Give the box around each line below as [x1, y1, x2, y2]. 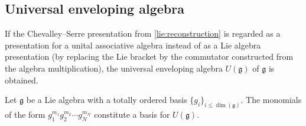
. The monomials [240, 93, 302, 106]
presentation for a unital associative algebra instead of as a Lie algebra [5, 38, 261, 51]
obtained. [5, 73, 38, 86]
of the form [5, 108, 45, 121]
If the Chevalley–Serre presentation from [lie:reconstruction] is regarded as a [5, 27, 281, 40]
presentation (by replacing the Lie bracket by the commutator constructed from [5, 50, 294, 63]
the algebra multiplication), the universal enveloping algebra [5, 62, 223, 74]
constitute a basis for [94, 108, 170, 121]
